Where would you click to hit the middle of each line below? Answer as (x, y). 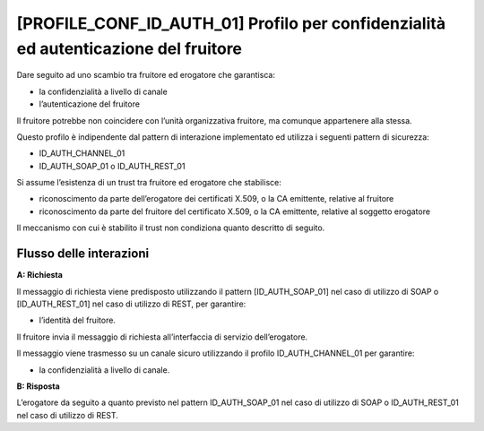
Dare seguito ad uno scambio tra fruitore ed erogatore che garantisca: (146, 75)
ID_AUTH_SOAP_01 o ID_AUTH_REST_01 (112, 166)
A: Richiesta (39, 275)
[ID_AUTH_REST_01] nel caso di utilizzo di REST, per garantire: (131, 304)
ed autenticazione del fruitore (129, 48)
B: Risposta (38, 386)
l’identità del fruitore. (78, 320)
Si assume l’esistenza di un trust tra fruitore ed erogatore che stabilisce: (149, 183)
